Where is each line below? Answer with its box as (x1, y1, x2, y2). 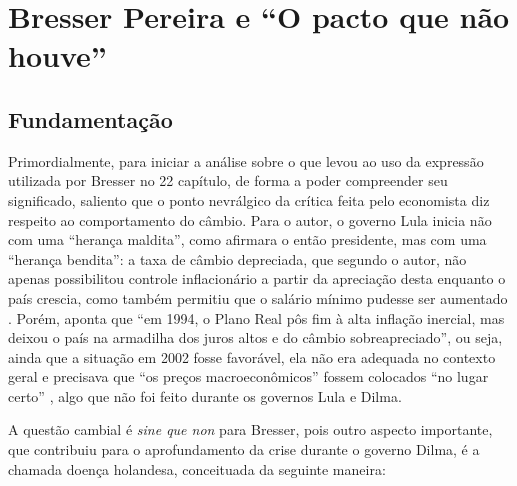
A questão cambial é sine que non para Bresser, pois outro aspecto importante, (8, 419, 493, 440)
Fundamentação (8, 103, 173, 134)
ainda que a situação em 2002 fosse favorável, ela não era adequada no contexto (8, 346, 496, 367)
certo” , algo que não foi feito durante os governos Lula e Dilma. (8, 385, 402, 406)
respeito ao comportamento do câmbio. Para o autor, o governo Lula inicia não (8, 209, 492, 230)
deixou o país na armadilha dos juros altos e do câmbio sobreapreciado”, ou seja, (8, 327, 503, 348)
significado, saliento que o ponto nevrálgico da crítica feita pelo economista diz (8, 189, 490, 210)
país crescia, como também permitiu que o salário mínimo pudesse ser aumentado (8, 287, 508, 308)
